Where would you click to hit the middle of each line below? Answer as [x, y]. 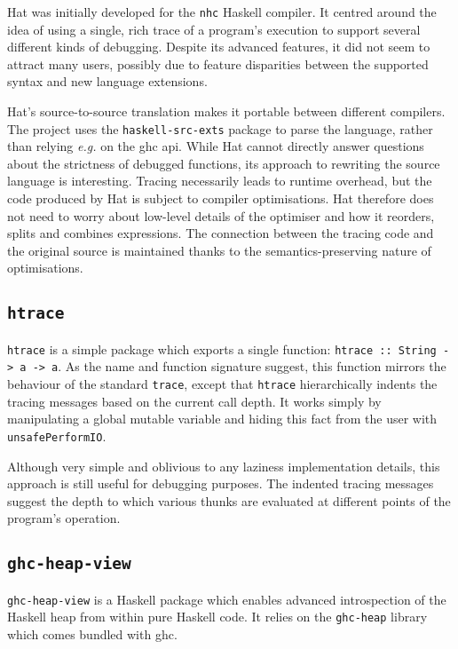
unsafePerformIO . [57, 435]
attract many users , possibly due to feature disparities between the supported [218, 63]
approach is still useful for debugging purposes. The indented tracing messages [221, 483]
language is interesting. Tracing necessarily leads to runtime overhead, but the [220, 181]
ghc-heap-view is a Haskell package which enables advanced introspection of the [227, 599]
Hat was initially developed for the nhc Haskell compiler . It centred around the [222, 12]
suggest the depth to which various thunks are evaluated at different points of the [229, 500]
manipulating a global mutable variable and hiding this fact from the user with [222, 419]
